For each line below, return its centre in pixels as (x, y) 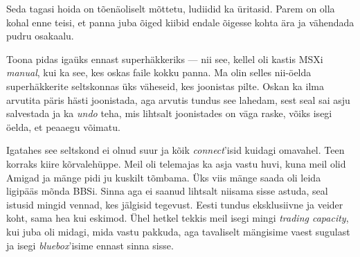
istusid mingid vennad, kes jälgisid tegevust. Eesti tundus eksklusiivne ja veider (175, 204)
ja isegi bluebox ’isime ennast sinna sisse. (90, 245)
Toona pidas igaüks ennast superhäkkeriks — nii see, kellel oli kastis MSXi (165, 59)
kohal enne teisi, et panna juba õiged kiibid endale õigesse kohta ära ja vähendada (180, 22)
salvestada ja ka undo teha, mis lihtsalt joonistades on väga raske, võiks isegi (169, 113)
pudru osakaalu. (40, 36)
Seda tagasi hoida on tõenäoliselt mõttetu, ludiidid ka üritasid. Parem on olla (171, 8)
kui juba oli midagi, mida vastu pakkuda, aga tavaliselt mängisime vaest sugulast (178, 231)
